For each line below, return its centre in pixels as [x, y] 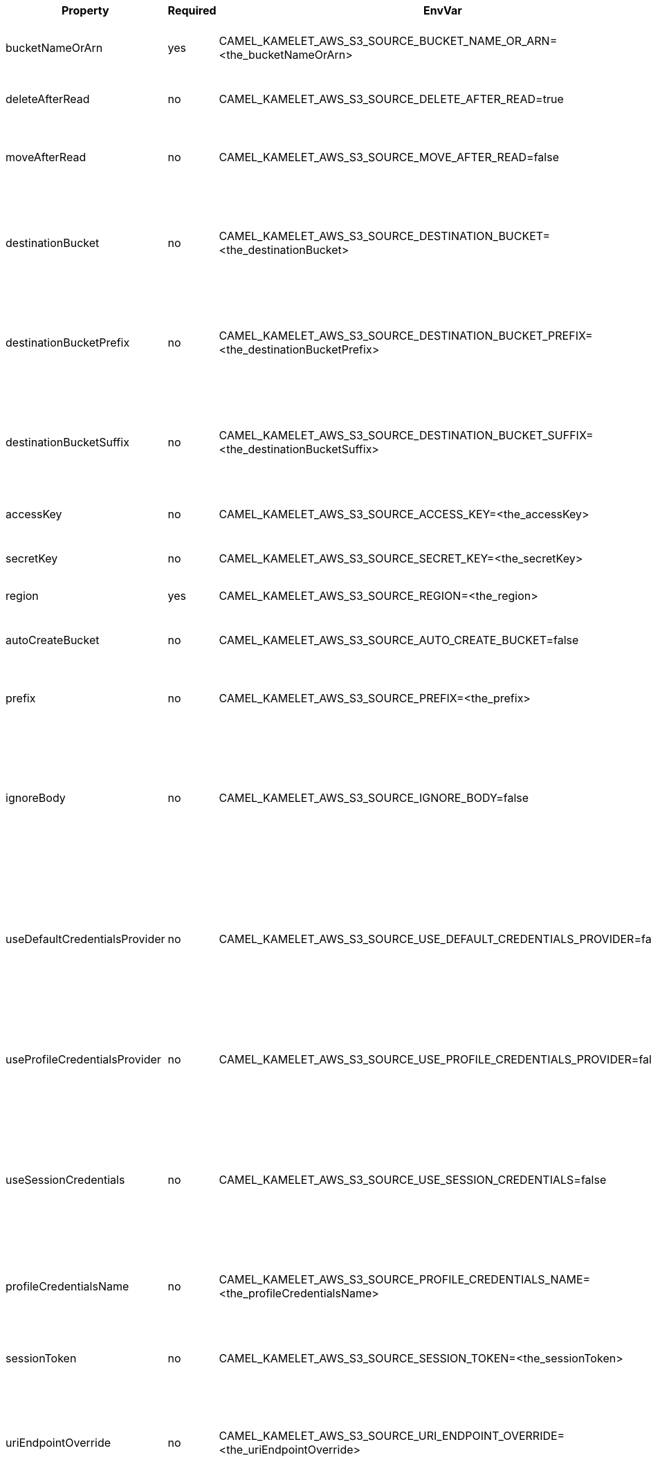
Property [85, 10]
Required [192, 10]
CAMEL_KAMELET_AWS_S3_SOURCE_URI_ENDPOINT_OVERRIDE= [392, 1435]
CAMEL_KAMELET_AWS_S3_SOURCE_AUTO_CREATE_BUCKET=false [399, 640]
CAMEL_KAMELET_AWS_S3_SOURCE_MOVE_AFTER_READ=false [389, 157]
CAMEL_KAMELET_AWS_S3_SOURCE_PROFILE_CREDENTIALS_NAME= [405, 1279]
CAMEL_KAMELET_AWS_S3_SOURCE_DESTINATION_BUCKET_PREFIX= [406, 336]
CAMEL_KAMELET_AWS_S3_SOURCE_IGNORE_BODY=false [374, 798]
